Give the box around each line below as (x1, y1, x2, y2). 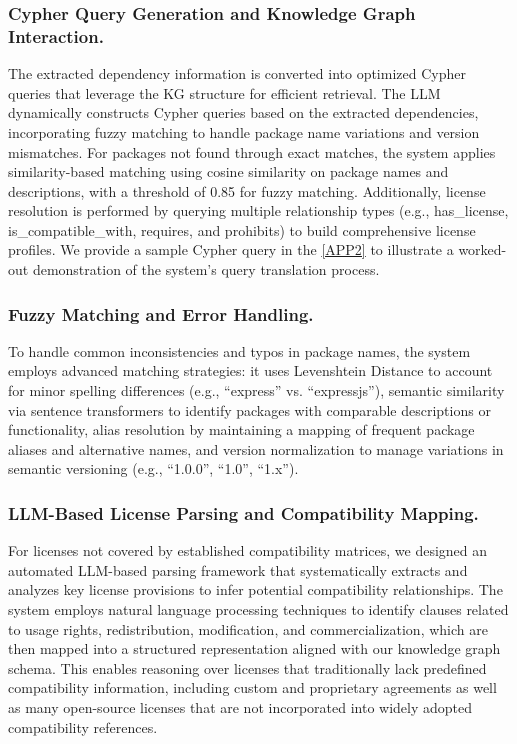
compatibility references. (8, 716, 158, 737)
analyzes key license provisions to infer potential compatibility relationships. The (8, 579, 503, 600)
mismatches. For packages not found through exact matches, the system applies (8, 141, 496, 162)
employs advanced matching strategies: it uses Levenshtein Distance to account (8, 360, 493, 381)
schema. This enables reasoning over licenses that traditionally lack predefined (8, 657, 487, 678)
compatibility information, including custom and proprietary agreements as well (8, 677, 497, 698)
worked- (458, 239, 507, 260)
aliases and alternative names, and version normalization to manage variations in (8, 438, 504, 459)
